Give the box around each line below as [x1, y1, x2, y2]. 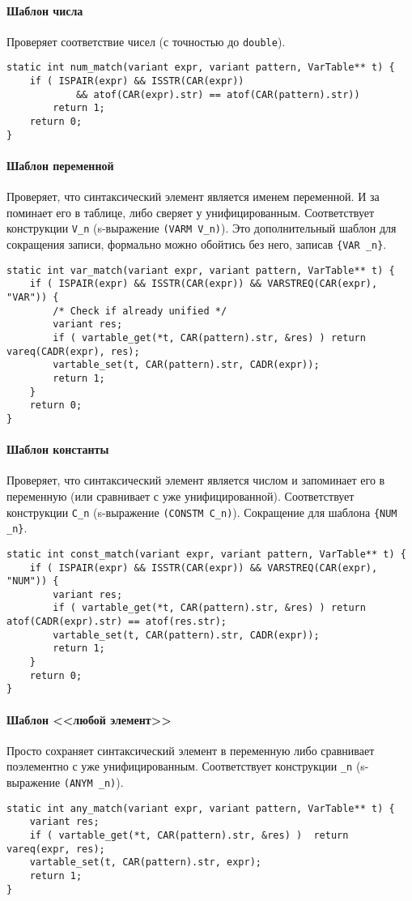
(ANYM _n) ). [63, 774, 124, 791]
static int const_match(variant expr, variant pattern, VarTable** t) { [6, 548, 406, 560]
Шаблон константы [6, 441, 109, 458]
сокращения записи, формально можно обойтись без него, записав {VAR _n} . [6, 236, 387, 253]
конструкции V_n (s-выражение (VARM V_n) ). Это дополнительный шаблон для [6, 220, 397, 237]
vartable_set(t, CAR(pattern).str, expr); [29, 856, 261, 869]
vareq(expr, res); [6, 843, 105, 855]
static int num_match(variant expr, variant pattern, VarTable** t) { [6, 62, 395, 74]
